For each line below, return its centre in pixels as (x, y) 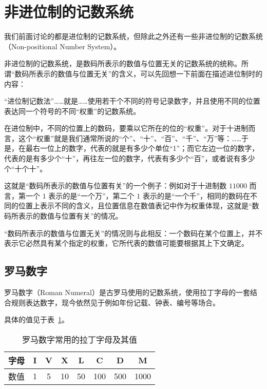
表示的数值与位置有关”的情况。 (70, 216)
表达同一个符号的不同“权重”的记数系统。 (72, 111)
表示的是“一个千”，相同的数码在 (196, 195)
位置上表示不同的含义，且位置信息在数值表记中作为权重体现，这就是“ (135, 206)
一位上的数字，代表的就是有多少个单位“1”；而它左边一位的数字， (149, 148)
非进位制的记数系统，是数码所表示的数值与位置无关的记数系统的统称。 (123, 63)
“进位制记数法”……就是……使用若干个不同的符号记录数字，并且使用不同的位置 (132, 101)
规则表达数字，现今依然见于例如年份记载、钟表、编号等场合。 (115, 302)
